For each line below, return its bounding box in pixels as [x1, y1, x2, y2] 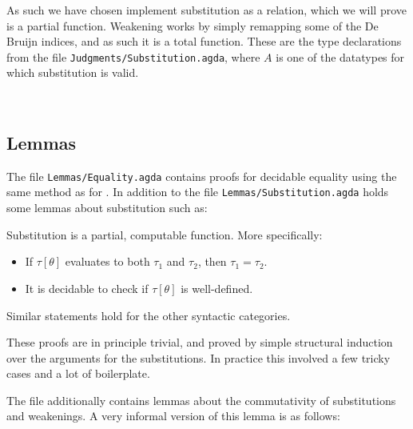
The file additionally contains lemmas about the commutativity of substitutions [6, 391, 396, 408]
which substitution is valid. [6, 64, 139, 81]
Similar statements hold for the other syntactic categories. [6, 307, 291, 323]
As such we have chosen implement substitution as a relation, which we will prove [6, 2, 407, 18]
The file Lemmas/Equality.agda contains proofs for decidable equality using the [6, 167, 397, 184]
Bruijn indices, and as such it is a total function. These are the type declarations [6, 33, 402, 50]
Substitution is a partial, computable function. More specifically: [6, 226, 323, 243]
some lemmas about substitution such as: [6, 199, 208, 216]
